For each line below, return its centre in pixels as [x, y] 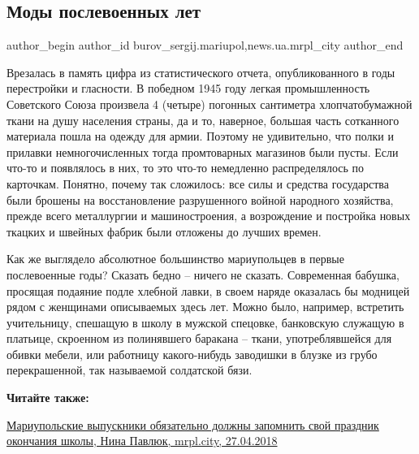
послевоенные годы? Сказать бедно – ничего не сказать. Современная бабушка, [203, 274]
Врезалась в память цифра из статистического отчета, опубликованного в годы [201, 72]
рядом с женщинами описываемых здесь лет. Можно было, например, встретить [205, 307]
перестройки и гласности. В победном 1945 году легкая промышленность [188, 88]
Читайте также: [48, 398]
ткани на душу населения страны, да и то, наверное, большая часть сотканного [203, 120]
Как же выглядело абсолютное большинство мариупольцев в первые [175, 259]
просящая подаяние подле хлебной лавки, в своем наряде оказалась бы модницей [208, 290]
